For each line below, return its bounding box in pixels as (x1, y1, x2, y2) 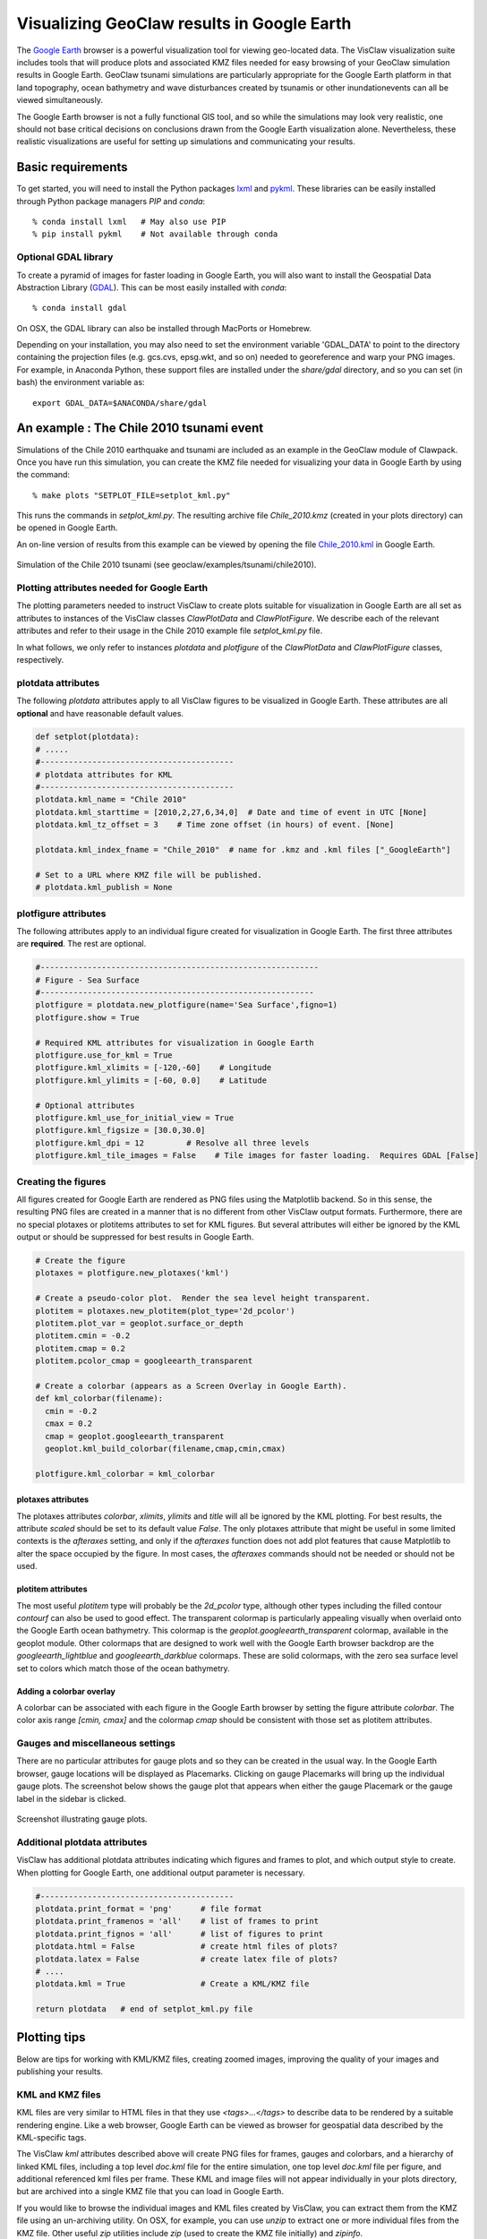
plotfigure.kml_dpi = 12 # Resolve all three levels (35, 1137, 310, 1148)
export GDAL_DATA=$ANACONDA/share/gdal (32, 398, 208, 407)
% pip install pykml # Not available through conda (32, 229, 278, 239)
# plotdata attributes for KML (35, 769, 174, 779)
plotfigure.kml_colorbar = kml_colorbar (35, 1469, 215, 1479)
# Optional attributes (35, 1100, 135, 1111)
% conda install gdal (32, 303, 127, 313)
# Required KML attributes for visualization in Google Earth (35, 1037, 314, 1048)
